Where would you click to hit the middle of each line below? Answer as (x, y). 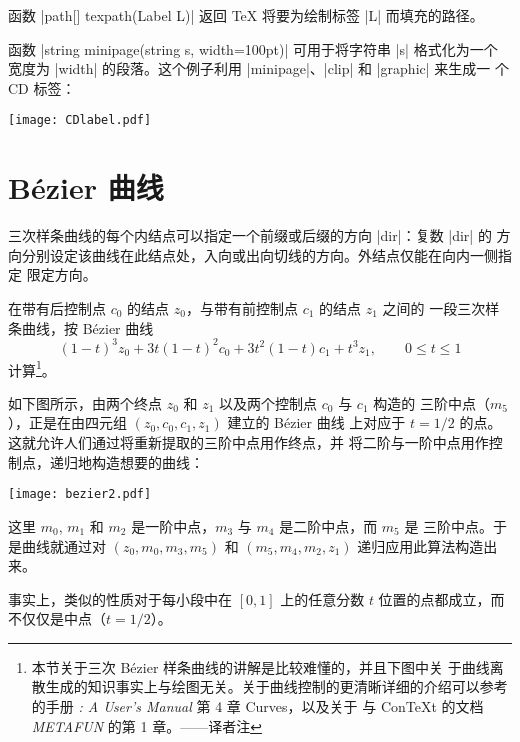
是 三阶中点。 (449, 525)
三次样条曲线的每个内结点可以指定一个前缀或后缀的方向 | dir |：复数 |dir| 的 (250, 235)
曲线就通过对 (63, 545)
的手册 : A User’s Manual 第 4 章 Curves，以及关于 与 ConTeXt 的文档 (257, 706)
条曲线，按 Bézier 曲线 (81, 327)
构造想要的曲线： (147, 461)
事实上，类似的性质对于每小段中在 (120, 598)
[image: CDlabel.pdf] (80, 120)
